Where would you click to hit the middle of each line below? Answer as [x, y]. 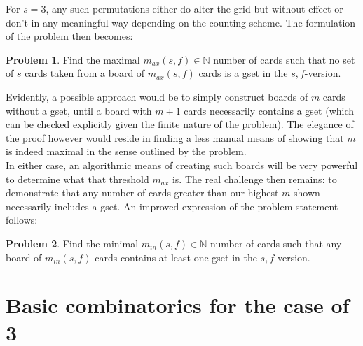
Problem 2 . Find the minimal [72, 243]
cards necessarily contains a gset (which [269, 110]
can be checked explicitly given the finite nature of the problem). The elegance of [180, 124]
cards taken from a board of [85, 73]
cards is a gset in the [243, 73]
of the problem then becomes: [69, 36]
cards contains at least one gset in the [176, 257]
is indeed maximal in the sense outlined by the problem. [126, 151]
